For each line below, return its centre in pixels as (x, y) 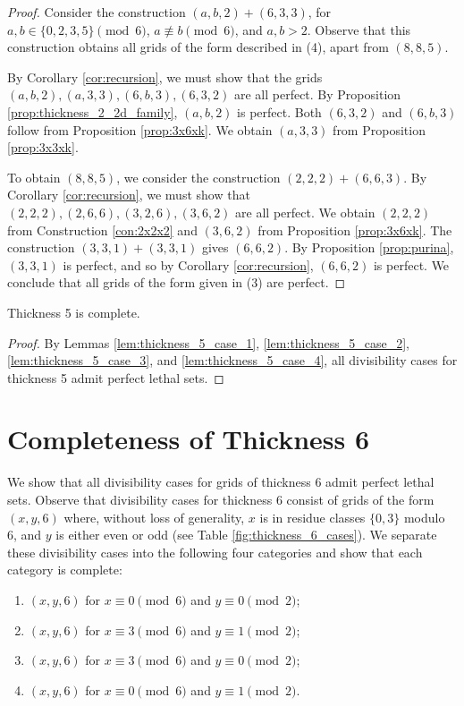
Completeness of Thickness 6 (189, 439)
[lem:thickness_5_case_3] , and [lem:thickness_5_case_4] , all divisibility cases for (232, 360)
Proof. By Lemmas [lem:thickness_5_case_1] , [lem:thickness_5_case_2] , (208, 342)
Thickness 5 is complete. (74, 312)
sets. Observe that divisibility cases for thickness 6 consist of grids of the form (221, 499)
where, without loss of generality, (154, 517)
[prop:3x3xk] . (43, 147)
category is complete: (65, 570)
